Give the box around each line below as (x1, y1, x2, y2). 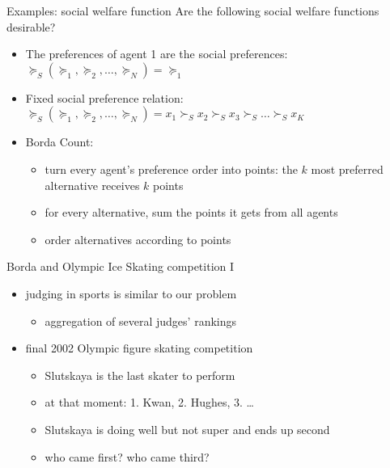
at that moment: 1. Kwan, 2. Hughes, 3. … (45, 394, 254, 411)
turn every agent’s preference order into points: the (45, 160, 298, 177)
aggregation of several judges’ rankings (45, 312, 237, 329)
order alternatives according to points (45, 230, 231, 247)
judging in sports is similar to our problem (25, 285, 237, 301)
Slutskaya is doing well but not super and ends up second (45, 420, 330, 437)
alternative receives (45, 176, 140, 193)
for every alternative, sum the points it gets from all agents (45, 204, 338, 221)
